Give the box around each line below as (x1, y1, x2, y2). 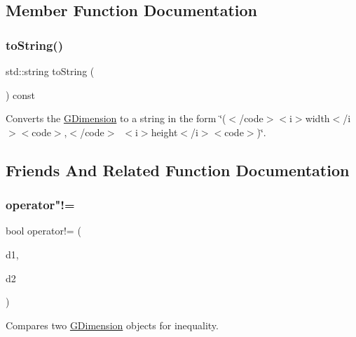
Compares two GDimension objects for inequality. (6, 317, 219, 332)
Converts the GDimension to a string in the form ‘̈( (6, 111, 226, 126)
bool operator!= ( (6, 223, 81, 238)
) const (6, 87, 36, 102)
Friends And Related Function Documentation (6, 159, 350, 180)
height (151, 124, 178, 139)
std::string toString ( (6, 64, 95, 78)
